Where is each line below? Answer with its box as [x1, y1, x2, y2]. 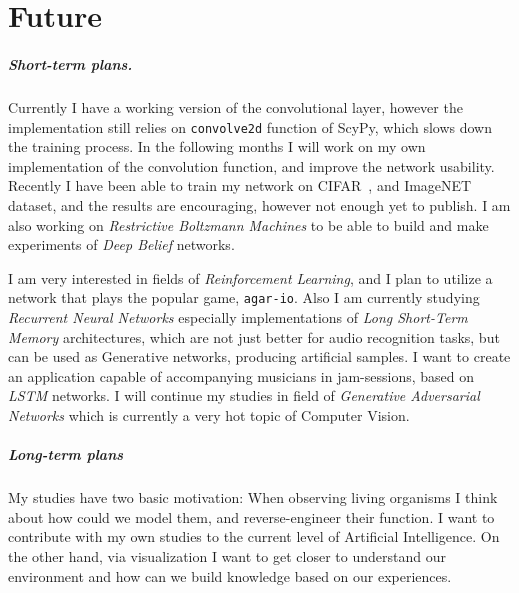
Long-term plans [8, 444, 124, 465]
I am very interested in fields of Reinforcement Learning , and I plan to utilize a [8, 267, 493, 288]
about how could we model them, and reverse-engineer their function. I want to [8, 506, 495, 527]
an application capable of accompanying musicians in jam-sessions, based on [8, 365, 475, 386]
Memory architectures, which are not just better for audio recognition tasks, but [8, 326, 500, 347]
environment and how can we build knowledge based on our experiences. [8, 565, 452, 586]
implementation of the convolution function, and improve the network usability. [8, 155, 495, 176]
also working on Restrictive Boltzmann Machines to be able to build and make [8, 214, 489, 235]
